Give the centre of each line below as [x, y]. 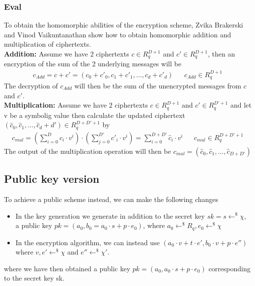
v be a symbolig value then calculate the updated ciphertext [95, 115]
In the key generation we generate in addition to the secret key [110, 215]
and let [241, 105]
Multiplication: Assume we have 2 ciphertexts [76, 105]
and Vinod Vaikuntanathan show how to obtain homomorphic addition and [118, 34]
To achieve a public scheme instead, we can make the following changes [111, 199]
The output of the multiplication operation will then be [87, 151]
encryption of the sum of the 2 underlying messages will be [93, 64]
